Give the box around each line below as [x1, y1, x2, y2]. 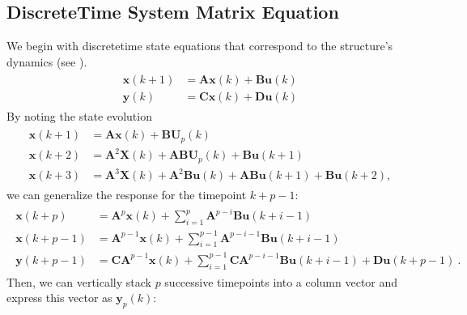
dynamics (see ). [6, 53, 87, 70]
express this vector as [6, 289, 113, 306]
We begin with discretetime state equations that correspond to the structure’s [6, 37, 393, 54]
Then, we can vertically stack [6, 273, 151, 290]
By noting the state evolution [6, 108, 152, 125]
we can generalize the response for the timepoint [6, 186, 247, 203]
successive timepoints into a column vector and [164, 273, 398, 290]
